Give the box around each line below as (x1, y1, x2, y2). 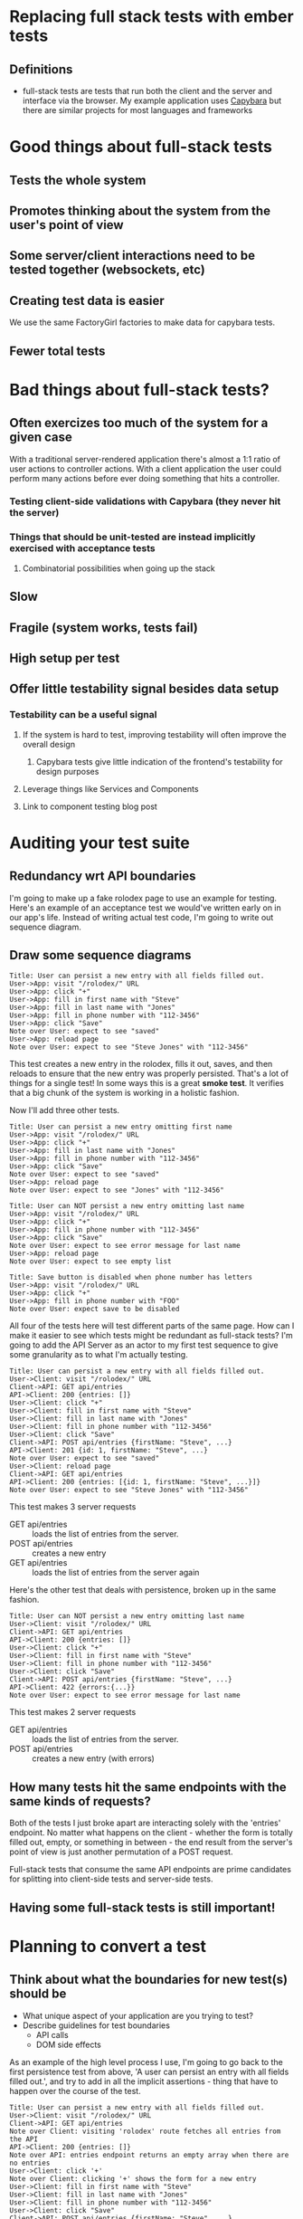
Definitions (9, 62, 73, 77)
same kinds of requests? (9, 1794, 151, 1809)
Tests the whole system (9, 172, 147, 187)
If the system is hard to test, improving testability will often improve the (22, 729, 287, 739)
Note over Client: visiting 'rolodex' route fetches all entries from (9, 2127, 281, 2136)
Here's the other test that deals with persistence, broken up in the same (9, 1585, 277, 1595)
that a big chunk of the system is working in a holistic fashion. (9, 1088, 240, 1099)
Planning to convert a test (9, 1936, 206, 1957)
